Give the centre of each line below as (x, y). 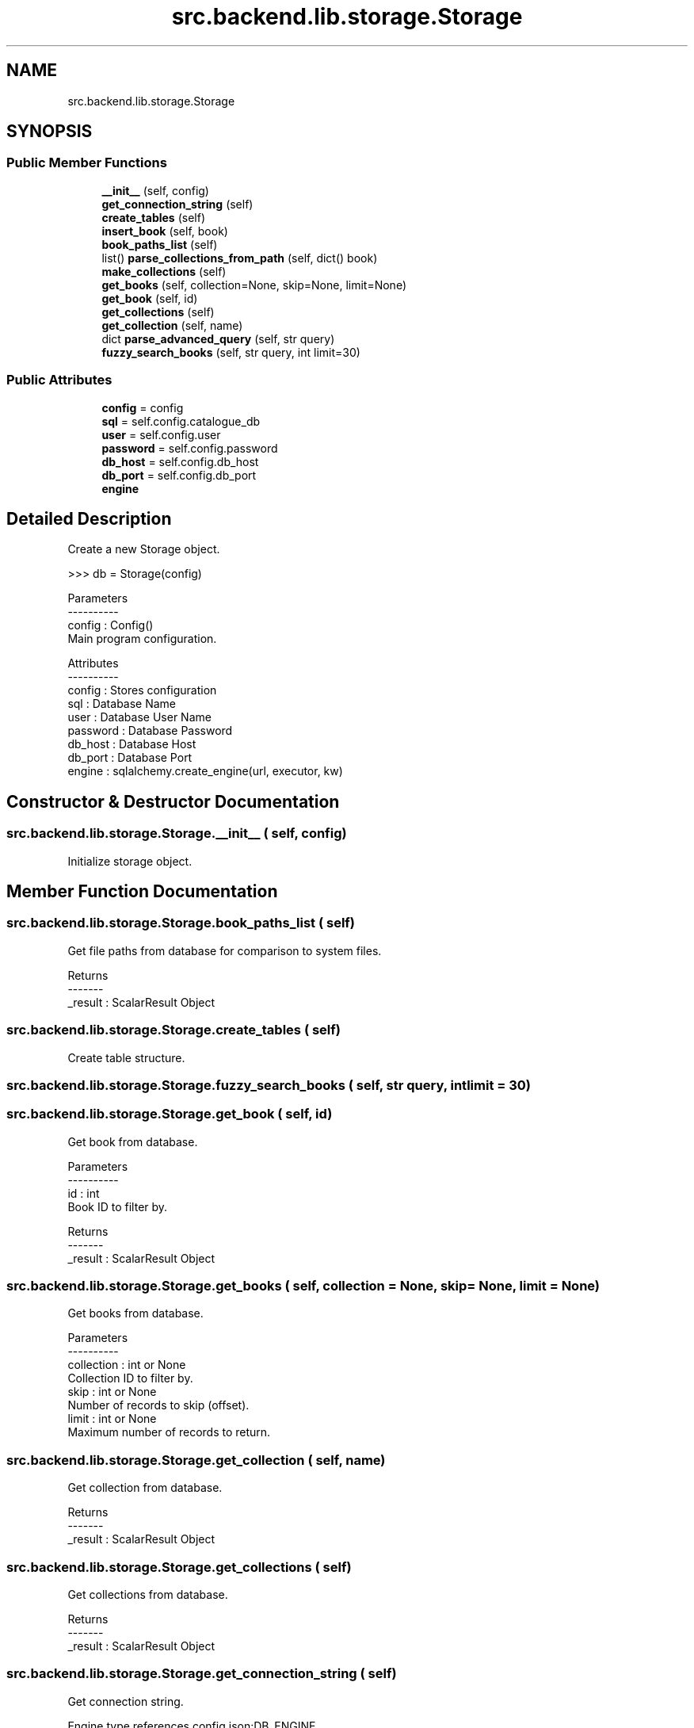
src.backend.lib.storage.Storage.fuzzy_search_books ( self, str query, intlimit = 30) (269, 1085)
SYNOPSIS (50, 132)
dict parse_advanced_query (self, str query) (218, 338)
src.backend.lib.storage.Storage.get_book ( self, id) (170, 1114)
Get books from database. (135, 1313)
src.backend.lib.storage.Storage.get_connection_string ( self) (202, 1674)
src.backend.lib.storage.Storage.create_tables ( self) (173, 1030)
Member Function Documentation (142, 892)
